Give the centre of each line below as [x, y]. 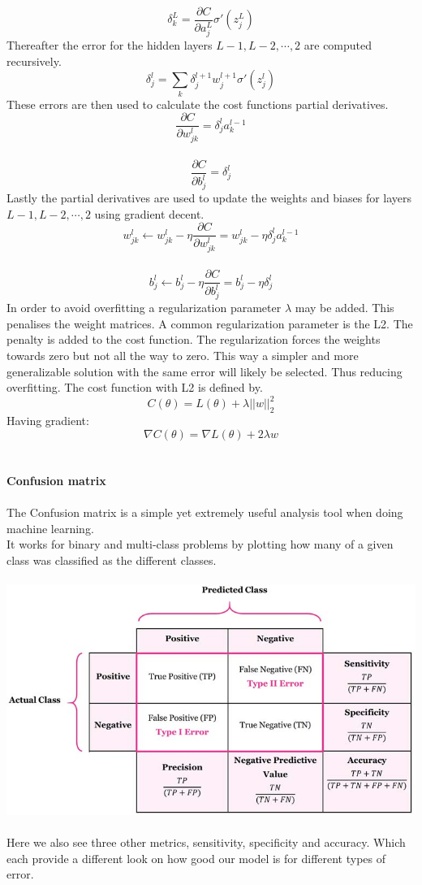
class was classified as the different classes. [112, 560]
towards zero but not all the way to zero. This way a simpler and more [183, 355]
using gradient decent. [149, 213]
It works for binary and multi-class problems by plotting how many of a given [200, 544]
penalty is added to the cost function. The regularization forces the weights [194, 339]
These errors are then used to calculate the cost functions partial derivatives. [198, 104]
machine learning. [50, 528]
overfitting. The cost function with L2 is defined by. [135, 387]
